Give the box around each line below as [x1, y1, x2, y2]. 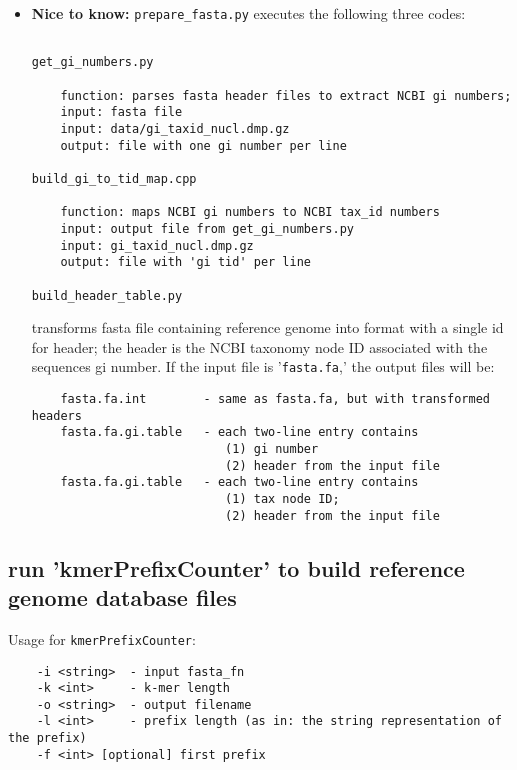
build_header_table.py [31, 288, 183, 303]
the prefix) [8, 731, 87, 746]
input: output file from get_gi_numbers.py [60, 221, 354, 236]
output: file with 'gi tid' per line [60, 255, 311, 270]
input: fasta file [60, 105, 183, 120]
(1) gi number [225, 441, 319, 456]
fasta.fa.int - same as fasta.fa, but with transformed [60, 392, 490, 406]
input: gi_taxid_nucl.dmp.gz [60, 238, 254, 253]
